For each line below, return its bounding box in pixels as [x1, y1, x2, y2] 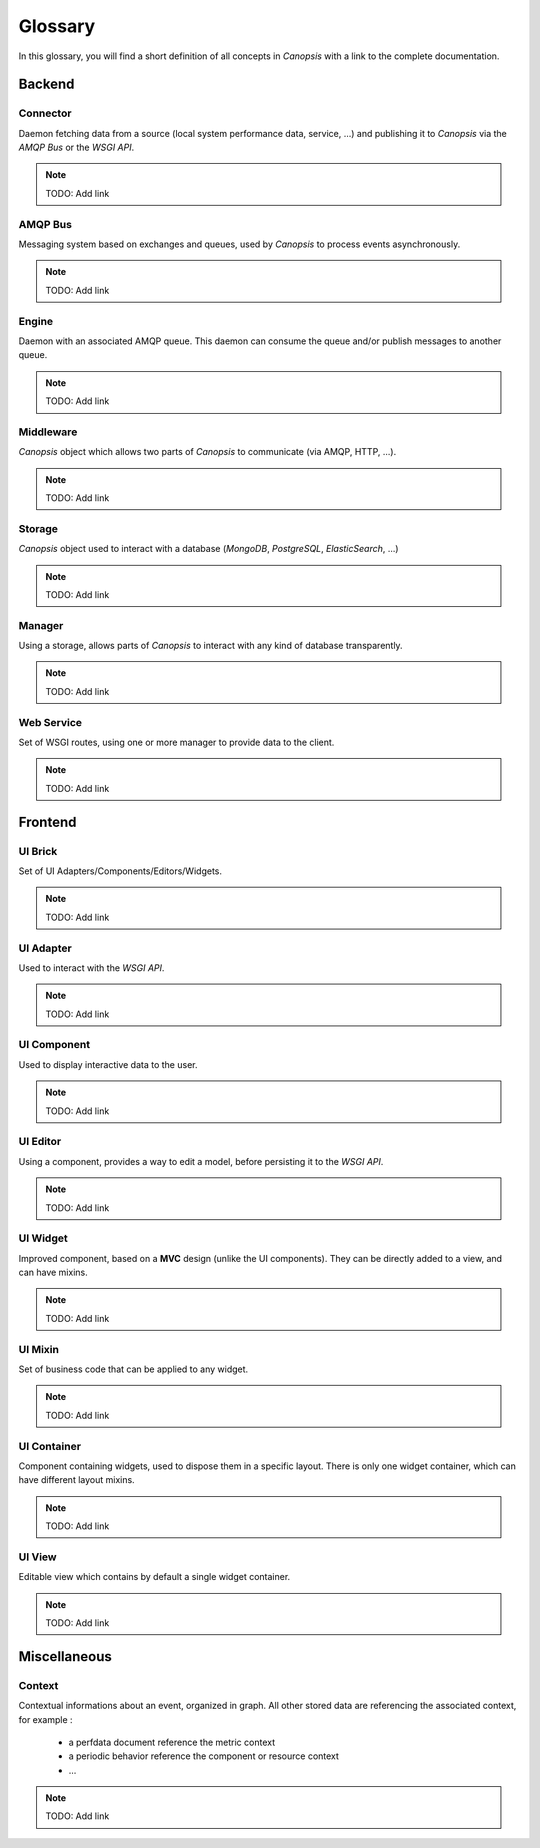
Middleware [18, 425, 78, 439]
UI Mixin [18, 1342, 60, 1356]
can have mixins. [18, 1266, 89, 1279]
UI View [18, 1550, 57, 1564]
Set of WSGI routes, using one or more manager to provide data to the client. [18, 736, 335, 749]
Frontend [18, 813, 77, 830]
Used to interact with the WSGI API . [18, 961, 165, 974]
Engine [18, 314, 54, 328]
